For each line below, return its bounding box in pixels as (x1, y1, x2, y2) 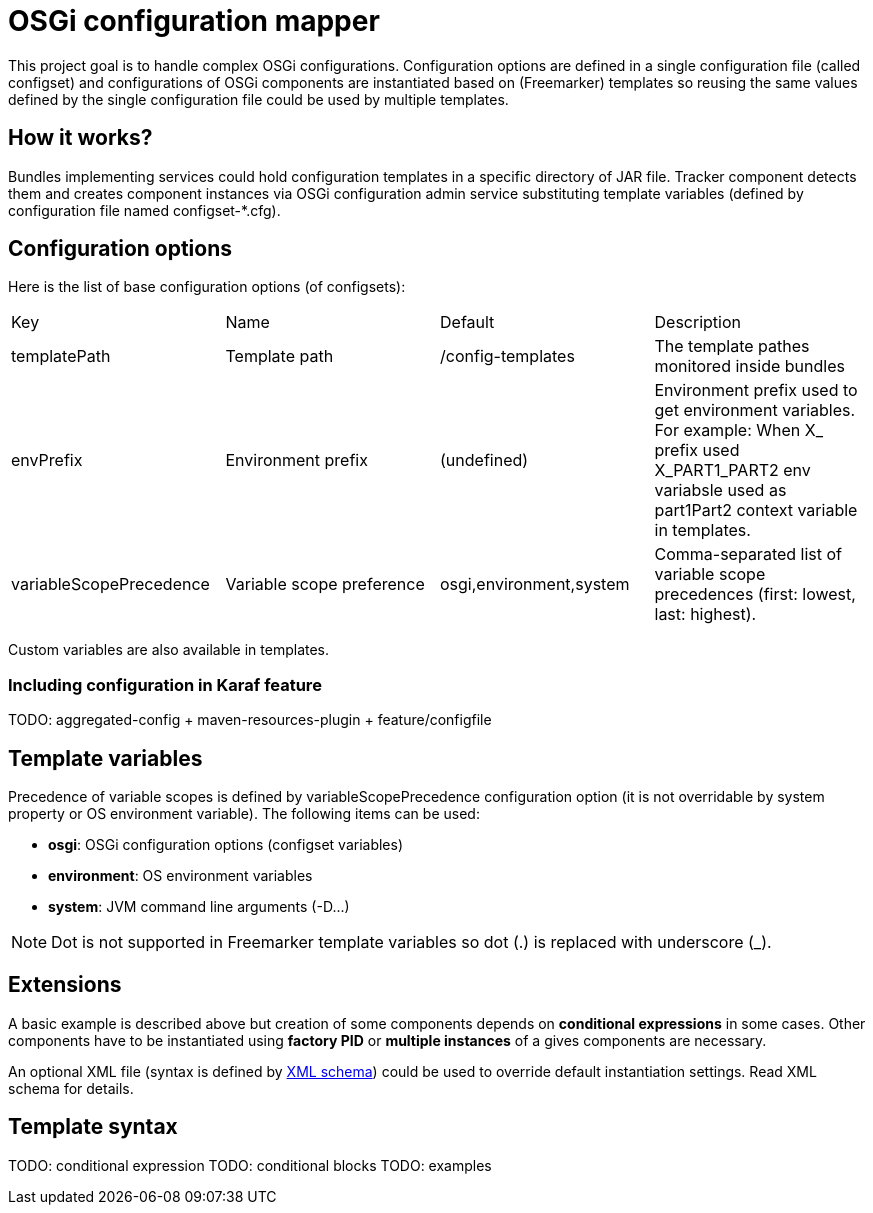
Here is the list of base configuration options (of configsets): (8, 278, 406, 296)
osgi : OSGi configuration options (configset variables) (48, 836, 404, 854)
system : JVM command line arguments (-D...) (48, 898, 350, 916)
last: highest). (654, 604, 757, 625)
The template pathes (654, 336, 810, 357)
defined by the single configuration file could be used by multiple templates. (8, 90, 509, 108)
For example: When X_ (654, 420, 823, 441)
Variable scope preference (225, 574, 425, 595)
